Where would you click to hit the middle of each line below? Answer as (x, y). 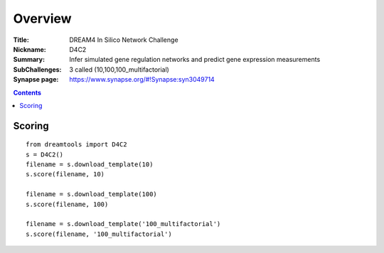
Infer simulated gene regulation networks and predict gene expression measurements (195, 60)
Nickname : (30, 49)
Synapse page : (36, 80)
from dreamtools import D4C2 (76, 145)
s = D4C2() (45, 154)
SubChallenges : (37, 69)
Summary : (29, 60)
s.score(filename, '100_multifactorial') (99, 234)
